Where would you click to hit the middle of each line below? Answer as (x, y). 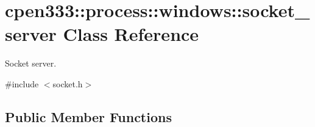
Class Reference (131, 34)
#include (22, 83)
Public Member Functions (88, 116)
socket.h (68, 83)
